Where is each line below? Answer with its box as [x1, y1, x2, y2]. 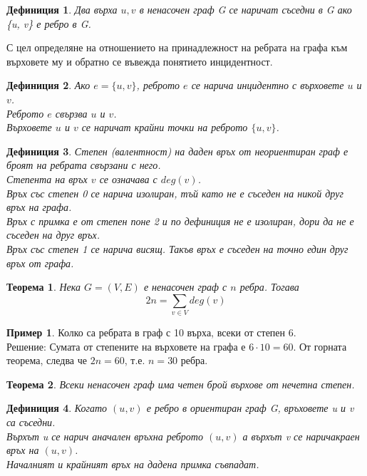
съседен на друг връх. [6, 227, 100, 242]
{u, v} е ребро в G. [6, 16, 91, 31]
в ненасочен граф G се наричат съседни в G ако [139, 2, 352, 16]
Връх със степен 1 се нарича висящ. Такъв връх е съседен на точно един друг [6, 241, 348, 256]
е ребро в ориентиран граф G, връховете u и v [146, 400, 354, 415]
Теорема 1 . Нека [6, 279, 81, 294]
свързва [55, 105, 88, 120]
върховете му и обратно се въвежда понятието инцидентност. [6, 53, 273, 68]
